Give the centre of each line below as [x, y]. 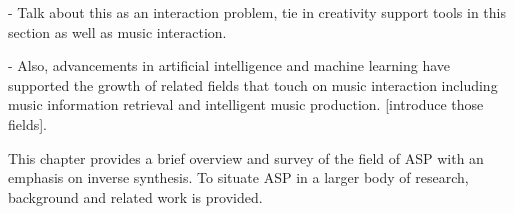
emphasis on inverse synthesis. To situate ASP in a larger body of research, [238, 177]
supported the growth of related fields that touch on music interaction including [253, 84]
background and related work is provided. [135, 196]
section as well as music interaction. [117, 31]
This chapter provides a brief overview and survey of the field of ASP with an [246, 157]
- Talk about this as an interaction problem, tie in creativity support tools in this [257, 12]
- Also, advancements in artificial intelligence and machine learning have [229, 65]
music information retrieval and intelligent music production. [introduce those [246, 104]
